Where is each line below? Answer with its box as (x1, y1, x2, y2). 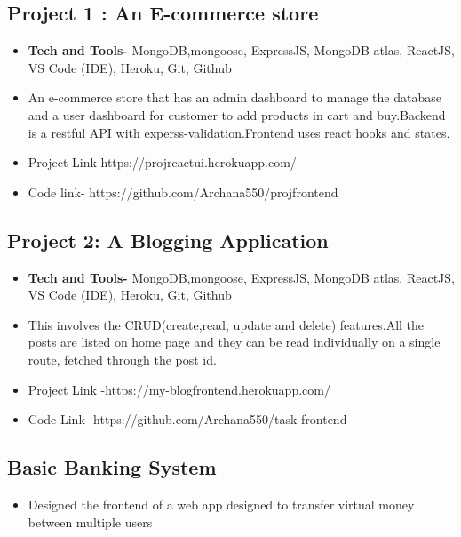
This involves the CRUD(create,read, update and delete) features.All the (28, 315, 425, 333)
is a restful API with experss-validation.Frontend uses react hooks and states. (28, 123, 450, 141)
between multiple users (28, 512, 153, 531)
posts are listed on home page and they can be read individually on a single (28, 333, 441, 351)
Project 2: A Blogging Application (7, 226, 329, 253)
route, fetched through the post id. (28, 349, 217, 368)
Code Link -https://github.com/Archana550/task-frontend (28, 410, 347, 429)
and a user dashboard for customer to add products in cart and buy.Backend (28, 105, 446, 124)
